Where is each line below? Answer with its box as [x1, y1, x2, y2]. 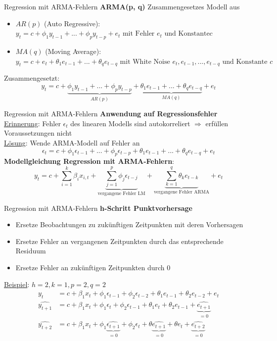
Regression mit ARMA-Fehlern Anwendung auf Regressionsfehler [4, 108, 218, 119]
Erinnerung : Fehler [4, 118, 61, 128]
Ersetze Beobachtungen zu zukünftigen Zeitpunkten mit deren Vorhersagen [15, 219, 243, 230]
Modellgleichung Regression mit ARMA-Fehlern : [4, 156, 174, 166]
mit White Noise [120, 58, 170, 65]
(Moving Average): [45, 46, 101, 56]
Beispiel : [4, 279, 30, 289]
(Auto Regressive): [44, 18, 100, 28]
